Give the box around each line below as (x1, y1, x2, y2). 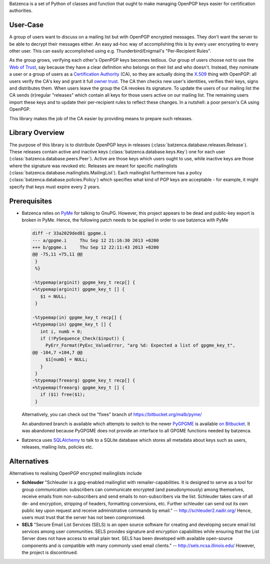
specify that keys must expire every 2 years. (9, 183, 101, 190)
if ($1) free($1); (40, 392, 85, 398)
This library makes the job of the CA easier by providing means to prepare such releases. (9, 115, 193, 121)
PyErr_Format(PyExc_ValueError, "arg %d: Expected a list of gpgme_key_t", (45, 343, 235, 348)
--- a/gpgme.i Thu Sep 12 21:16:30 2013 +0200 (32, 237, 159, 243)
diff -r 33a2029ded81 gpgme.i (32, 230, 106, 236)
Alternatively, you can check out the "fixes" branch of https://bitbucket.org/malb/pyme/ (21, 411, 202, 418)
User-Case (9, 21, 44, 30)
